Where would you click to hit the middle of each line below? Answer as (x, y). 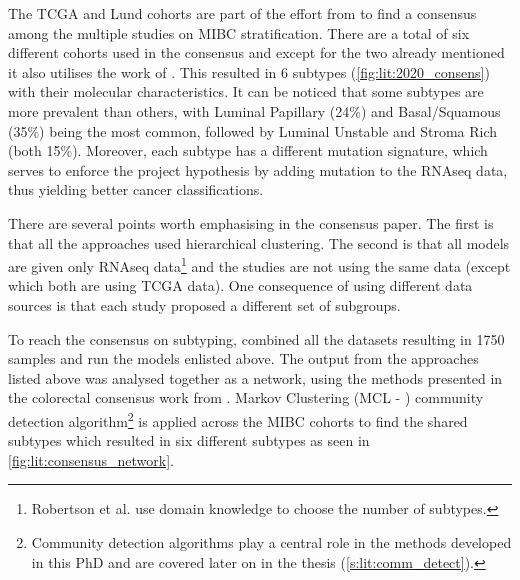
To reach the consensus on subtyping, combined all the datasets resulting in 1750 (256, 338)
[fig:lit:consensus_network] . (91, 459)
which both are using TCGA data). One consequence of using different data (240, 285)
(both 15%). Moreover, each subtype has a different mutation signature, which (248, 150)
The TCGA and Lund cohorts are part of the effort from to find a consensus (242, 13)
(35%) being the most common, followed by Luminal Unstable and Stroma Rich (253, 130)
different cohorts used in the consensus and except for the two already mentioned (256, 52)
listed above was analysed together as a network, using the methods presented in (255, 377)
